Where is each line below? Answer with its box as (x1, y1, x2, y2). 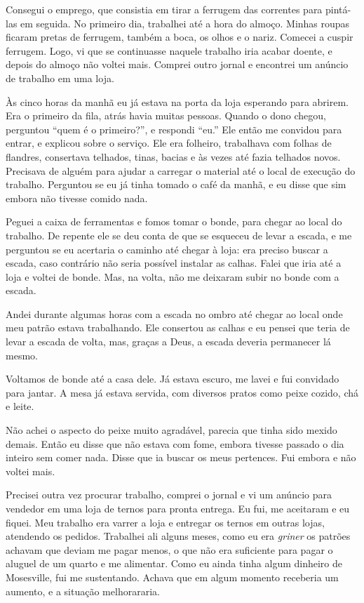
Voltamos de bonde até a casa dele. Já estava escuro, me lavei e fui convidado (6, 371, 339, 386)
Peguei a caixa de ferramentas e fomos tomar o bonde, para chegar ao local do (6, 214, 342, 229)
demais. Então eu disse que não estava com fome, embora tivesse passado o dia (6, 436, 344, 451)
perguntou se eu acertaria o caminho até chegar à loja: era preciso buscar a (6, 241, 328, 256)
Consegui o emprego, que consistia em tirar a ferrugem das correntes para (6, 2, 323, 16)
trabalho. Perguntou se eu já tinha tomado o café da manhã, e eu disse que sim (6, 177, 346, 192)
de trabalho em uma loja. (6, 70, 114, 85)
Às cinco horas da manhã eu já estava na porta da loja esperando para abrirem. (6, 94, 349, 109)
